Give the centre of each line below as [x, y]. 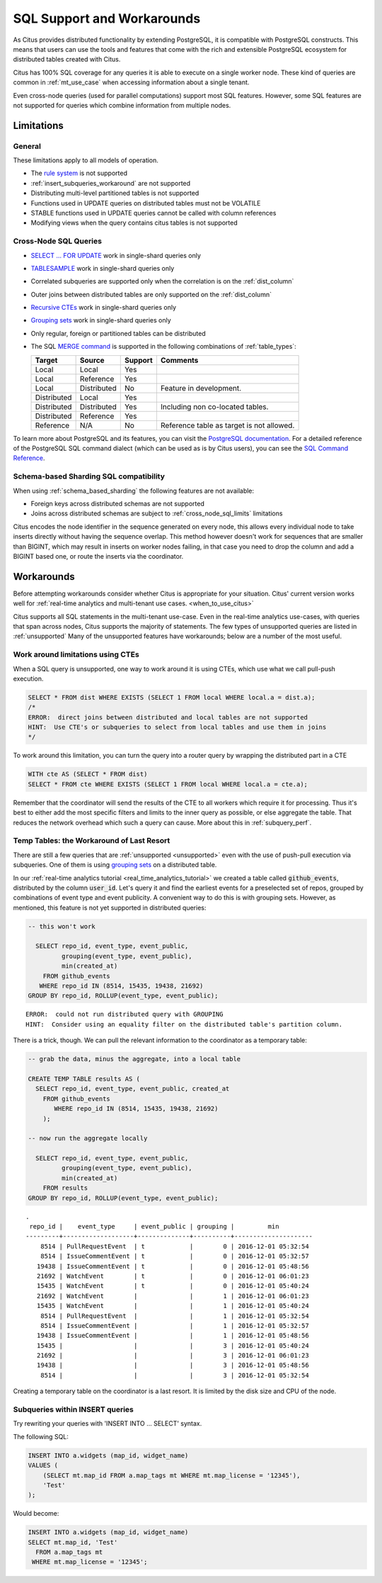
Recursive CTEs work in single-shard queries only [104, 308]
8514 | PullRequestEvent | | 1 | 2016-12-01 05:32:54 [174, 1316]
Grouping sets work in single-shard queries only [101, 320]
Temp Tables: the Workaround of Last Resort [92, 841]
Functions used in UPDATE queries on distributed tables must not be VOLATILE [146, 203]
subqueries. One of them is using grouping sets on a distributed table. [115, 865]
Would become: [36, 1514]
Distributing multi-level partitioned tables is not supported [115, 193]
